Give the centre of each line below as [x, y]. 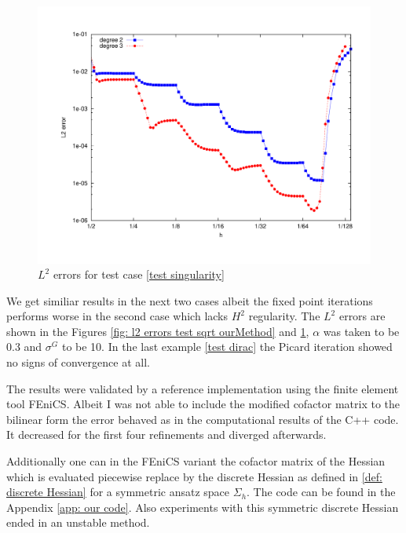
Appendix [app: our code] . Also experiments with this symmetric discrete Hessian [203, 507]
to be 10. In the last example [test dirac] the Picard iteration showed [227, 347]
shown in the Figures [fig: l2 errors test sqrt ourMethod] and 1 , [158, 331]
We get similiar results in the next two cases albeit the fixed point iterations [190, 300]
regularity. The [284, 316]
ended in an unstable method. [78, 522]
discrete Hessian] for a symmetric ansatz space [118, 492]
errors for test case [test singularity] [139, 274]
